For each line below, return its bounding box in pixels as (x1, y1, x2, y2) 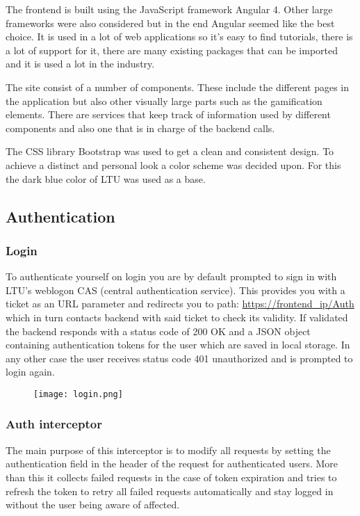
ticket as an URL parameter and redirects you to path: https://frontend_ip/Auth (6, 296, 354, 311)
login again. (6, 364, 55, 379)
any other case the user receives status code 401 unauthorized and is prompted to (6, 350, 353, 365)
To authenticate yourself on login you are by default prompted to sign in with (6, 269, 337, 284)
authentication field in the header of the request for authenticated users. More (6, 456, 338, 471)
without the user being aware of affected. (6, 497, 180, 512)
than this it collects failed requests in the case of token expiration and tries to (6, 469, 337, 484)
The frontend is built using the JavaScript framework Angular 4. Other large (6, 2, 333, 16)
